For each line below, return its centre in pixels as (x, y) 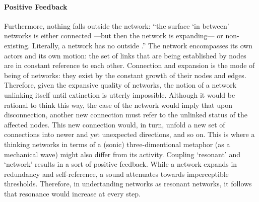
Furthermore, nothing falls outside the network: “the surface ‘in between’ (117, 25)
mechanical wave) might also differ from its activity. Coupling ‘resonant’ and (122, 154)
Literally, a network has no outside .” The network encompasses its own (142, 45)
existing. (17, 45)
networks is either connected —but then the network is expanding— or (114, 36)
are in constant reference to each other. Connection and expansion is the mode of (129, 65)
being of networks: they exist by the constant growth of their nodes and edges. (125, 75)
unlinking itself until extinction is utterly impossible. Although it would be (120, 94)
